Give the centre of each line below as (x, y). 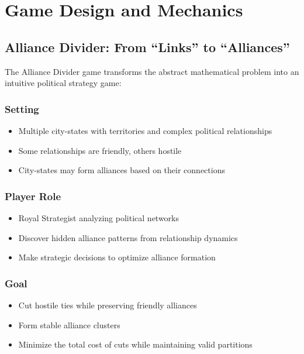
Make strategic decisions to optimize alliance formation (117, 257)
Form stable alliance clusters (69, 324)
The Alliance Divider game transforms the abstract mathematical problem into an (152, 71)
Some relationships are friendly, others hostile (100, 150)
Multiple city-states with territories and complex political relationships (145, 130)
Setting (22, 109)
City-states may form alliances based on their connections (122, 170)
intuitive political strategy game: (63, 83)
